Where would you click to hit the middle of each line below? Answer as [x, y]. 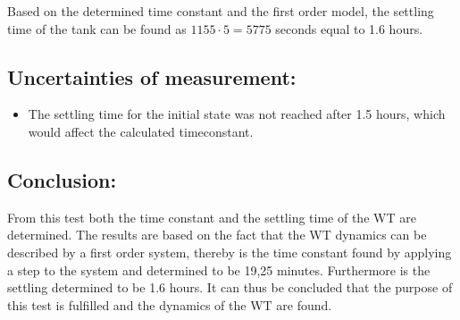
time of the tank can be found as [97, 28]
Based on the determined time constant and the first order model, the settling [221, 11]
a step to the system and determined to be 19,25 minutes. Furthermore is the [219, 269]
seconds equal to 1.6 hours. [349, 28]
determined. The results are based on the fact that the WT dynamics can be [217, 235]
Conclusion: [62, 179]
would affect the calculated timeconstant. [141, 131]
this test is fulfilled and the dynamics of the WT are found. [170, 304]
